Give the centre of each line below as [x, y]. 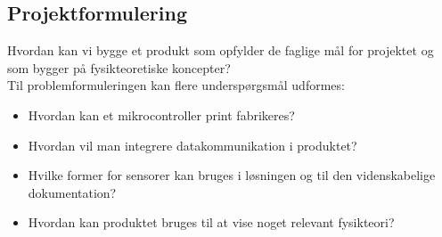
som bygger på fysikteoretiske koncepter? [119, 67]
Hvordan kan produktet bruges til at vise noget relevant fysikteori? [211, 222]
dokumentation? [72, 192]
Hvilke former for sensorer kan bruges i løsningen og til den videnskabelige [232, 175]
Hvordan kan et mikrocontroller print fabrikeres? [161, 114]
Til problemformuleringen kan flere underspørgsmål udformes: [176, 85]
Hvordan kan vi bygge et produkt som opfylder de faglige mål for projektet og [221, 50]
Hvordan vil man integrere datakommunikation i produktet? [192, 145]
